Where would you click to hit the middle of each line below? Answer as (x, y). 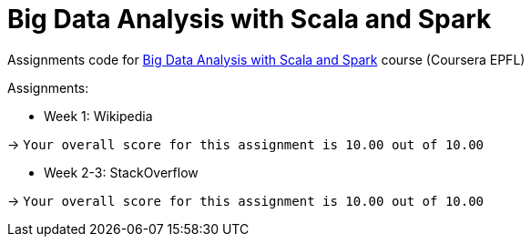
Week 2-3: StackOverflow (121, 172)
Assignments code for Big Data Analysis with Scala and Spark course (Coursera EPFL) (266, 59)
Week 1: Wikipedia (98, 116)
